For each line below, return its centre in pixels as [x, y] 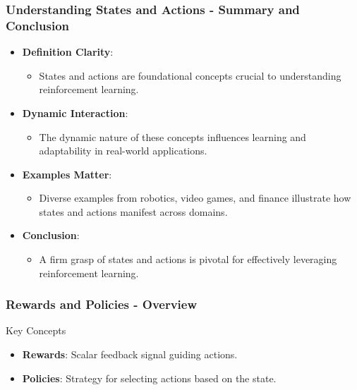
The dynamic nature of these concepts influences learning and [173, 136]
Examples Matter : [67, 174]
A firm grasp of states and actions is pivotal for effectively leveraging [188, 259]
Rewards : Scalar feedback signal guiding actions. [130, 354]
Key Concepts [36, 330]
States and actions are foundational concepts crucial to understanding [190, 75]
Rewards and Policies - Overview [102, 304]
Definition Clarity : [68, 52]
